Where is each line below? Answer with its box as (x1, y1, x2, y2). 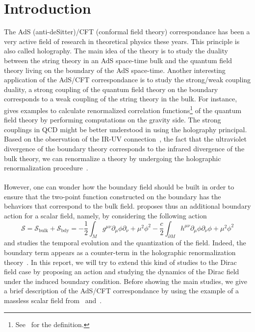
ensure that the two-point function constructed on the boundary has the (4, 191, 221, 201)
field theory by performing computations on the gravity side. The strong (4, 115, 221, 125)
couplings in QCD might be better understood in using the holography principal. (4, 124, 247, 134)
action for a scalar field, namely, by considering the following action (4, 211, 207, 221)
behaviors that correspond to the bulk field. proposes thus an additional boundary (4, 201, 251, 211)
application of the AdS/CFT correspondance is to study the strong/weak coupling (4, 74, 251, 85)
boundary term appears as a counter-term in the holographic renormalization (4, 247, 236, 258)
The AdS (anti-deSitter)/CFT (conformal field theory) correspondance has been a (4, 26, 250, 37)
